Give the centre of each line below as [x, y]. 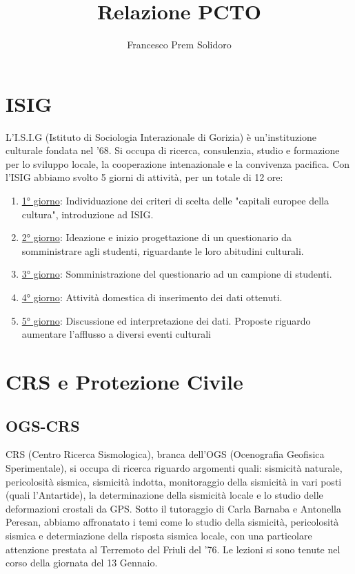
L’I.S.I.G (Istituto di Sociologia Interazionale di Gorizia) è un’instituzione [161, 136]
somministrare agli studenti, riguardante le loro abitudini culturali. [163, 250]
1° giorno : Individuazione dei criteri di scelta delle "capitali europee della [175, 201]
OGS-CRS [43, 425]
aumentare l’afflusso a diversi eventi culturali [116, 334]
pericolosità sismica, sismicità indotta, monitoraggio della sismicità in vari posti [174, 481]
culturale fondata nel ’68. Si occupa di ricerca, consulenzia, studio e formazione [173, 150]
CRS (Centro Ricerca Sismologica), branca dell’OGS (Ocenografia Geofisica [165, 454]
